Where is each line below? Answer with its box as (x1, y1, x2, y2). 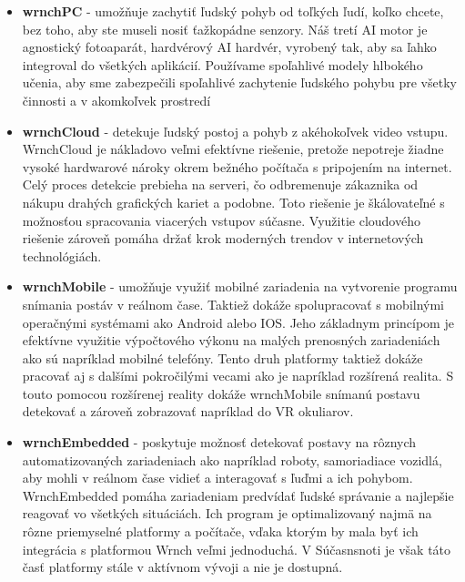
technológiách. (22, 246, 102, 265)
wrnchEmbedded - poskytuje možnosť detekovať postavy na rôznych (22, 433, 417, 452)
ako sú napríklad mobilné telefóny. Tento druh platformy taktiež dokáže (22, 348, 423, 367)
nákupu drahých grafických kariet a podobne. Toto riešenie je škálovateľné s (22, 192, 445, 211)
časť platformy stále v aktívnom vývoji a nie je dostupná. (22, 557, 343, 577)
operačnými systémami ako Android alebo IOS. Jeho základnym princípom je (22, 312, 454, 332)
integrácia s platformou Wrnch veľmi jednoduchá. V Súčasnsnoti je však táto (22, 539, 451, 558)
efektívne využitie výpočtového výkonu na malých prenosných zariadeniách (22, 331, 440, 350)
